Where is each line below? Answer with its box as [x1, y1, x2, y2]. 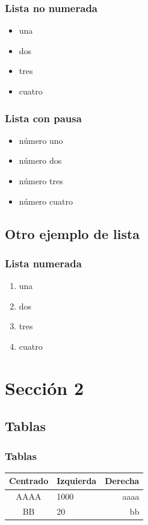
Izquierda [57, 474, 97, 487]
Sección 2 [5, 375, 84, 400]
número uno [19, 134, 63, 146]
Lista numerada [5, 255, 82, 270]
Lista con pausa [5, 110, 82, 125]
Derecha [105, 474, 140, 487]
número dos [19, 154, 62, 167]
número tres [19, 175, 63, 187]
